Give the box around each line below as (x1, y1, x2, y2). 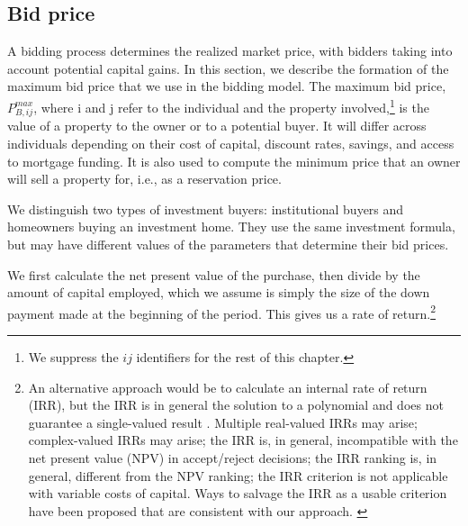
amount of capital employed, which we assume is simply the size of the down (7, 283, 430, 302)
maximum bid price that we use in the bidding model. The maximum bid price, (7, 77, 446, 95)
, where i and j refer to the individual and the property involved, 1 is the (33, 95, 429, 116)
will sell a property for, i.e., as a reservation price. (7, 169, 282, 188)
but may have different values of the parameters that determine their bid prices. (7, 234, 449, 253)
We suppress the (28, 347, 119, 366)
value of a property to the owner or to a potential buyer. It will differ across (7, 116, 427, 135)
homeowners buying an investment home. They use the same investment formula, (7, 217, 455, 236)
